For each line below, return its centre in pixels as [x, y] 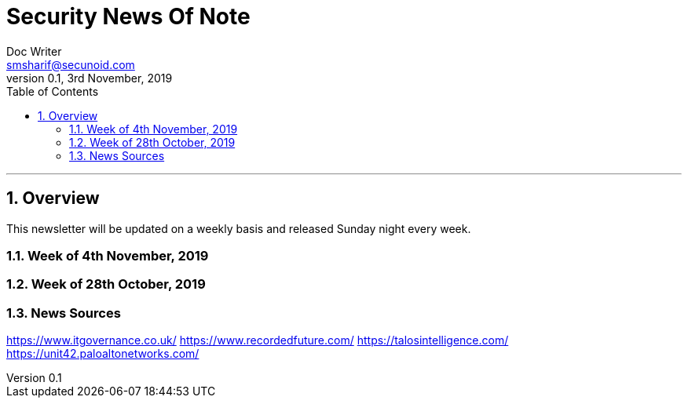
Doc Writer [34, 51]
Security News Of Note [128, 16]
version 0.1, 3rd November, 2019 [90, 78]
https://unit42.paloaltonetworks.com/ [103, 354]
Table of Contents [53, 91]
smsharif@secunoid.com [71, 64]
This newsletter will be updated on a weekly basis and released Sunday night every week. [239, 228]
